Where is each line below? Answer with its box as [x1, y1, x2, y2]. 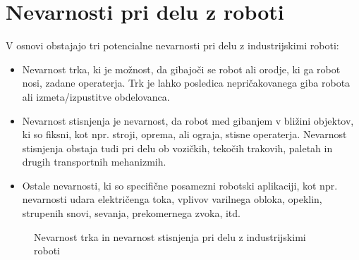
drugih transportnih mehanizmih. [22, 154, 166, 169]
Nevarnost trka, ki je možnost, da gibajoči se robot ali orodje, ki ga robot [22, 61, 341, 76]
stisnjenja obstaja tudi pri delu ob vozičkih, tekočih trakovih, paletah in [22, 140, 333, 155]
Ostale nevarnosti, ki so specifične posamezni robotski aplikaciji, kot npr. [22, 178, 338, 192]
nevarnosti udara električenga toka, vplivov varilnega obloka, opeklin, [22, 192, 322, 206]
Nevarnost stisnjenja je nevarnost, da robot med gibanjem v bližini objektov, [22, 113, 354, 128]
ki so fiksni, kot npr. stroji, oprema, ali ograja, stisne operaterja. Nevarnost [22, 127, 347, 142]
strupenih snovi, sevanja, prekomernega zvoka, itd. [22, 206, 241, 221]
